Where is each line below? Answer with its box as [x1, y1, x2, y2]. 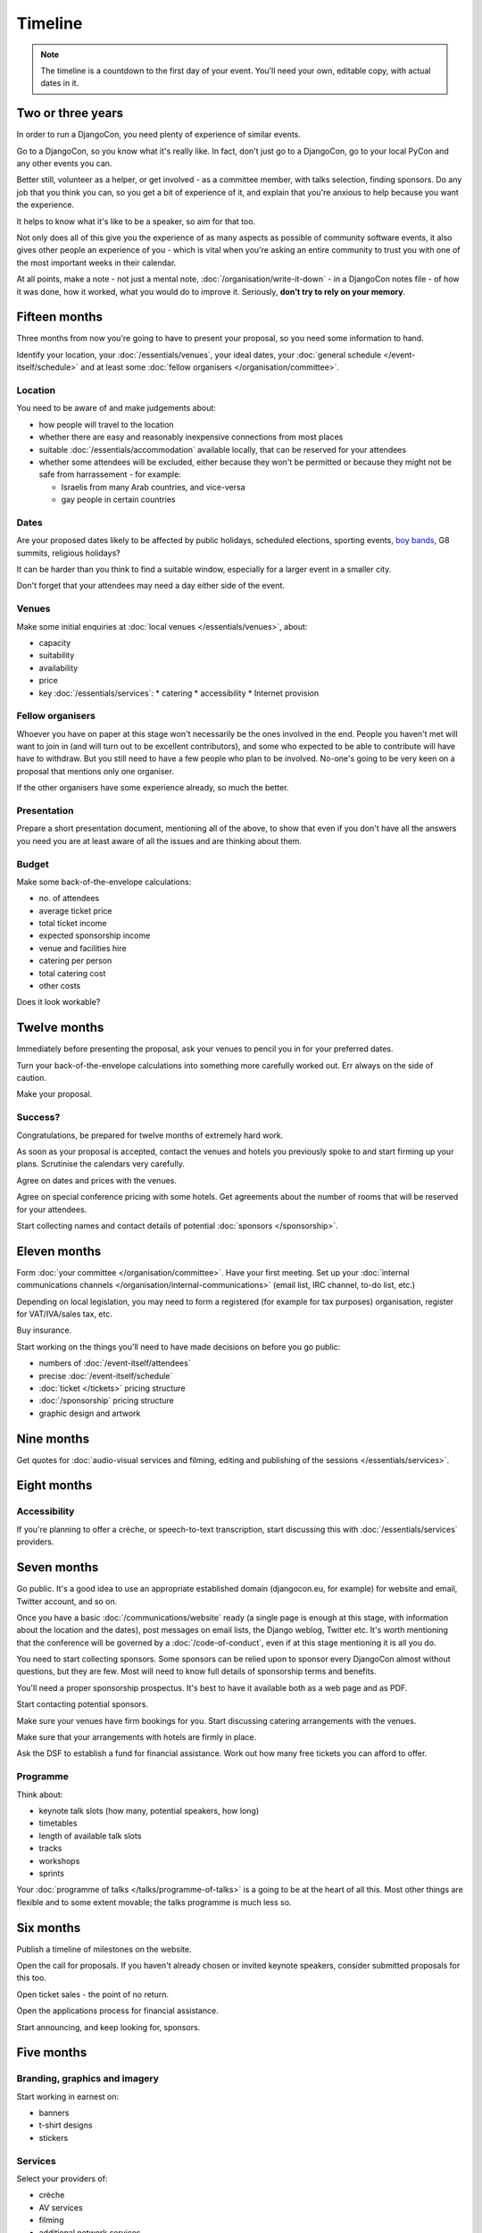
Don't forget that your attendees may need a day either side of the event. [16, 581, 286, 591]
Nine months [16, 1431, 89, 1446]
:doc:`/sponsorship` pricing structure [38, 1395, 174, 1406]
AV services [38, 2202, 84, 2212]
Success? [16, 1111, 61, 1124]
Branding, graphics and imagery [16, 2072, 160, 2085]
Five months [16, 2045, 87, 2061]
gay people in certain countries [61, 494, 176, 505]
